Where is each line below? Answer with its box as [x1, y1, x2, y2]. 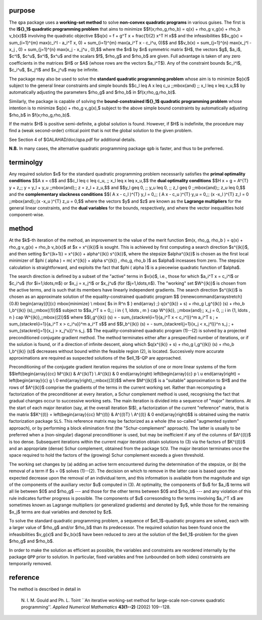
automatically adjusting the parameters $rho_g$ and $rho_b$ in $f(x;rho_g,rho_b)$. [9, 89, 177, 95]
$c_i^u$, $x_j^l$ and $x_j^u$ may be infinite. [9, 67, 99, 73]
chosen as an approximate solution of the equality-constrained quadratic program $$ [9, 294, 180, 300]
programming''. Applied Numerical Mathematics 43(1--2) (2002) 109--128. [21, 604, 171, 610]
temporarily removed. [9, 561, 52, 567]
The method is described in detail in [9, 586, 81, 592]
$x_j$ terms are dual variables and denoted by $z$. [9, 509, 113, 515]
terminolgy [9, 158, 43, 166]
